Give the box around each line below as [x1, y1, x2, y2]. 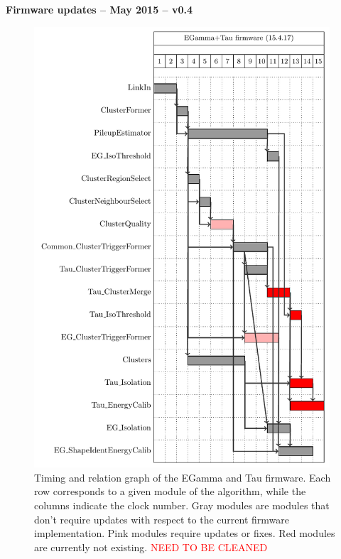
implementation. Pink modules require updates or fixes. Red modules [34, 526, 335, 541]
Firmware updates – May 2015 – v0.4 [6, 2, 193, 16]
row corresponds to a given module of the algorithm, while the [34, 484, 306, 499]
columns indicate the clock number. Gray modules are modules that [34, 497, 330, 512]
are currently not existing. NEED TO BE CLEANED [34, 539, 268, 554]
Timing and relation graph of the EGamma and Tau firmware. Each [34, 470, 331, 484]
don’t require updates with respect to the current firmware [34, 511, 289, 526]
